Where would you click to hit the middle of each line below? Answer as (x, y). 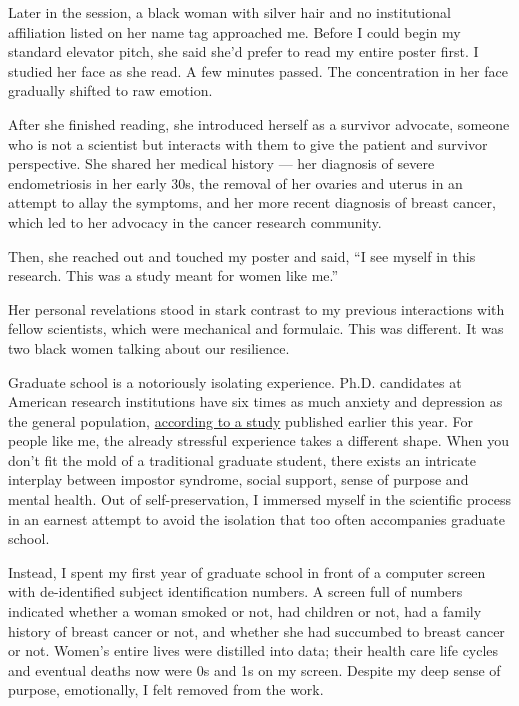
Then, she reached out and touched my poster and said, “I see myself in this (242, 255)
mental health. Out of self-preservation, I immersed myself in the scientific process (260, 499)
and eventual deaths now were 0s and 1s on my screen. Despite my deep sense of (254, 669)
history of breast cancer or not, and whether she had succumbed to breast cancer (256, 630)
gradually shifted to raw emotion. (110, 90)
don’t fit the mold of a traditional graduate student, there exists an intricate (242, 459)
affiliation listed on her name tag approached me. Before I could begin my (234, 31)
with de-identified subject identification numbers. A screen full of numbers (235, 591)
